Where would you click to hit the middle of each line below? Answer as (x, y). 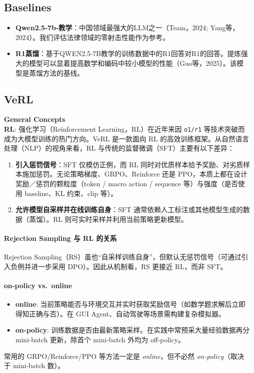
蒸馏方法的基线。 (56, 72)
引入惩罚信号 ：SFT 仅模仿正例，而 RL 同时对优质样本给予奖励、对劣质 (129, 164)
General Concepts (35, 119)
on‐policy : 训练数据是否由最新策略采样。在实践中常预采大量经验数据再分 (132, 330)
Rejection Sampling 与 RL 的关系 (60, 238)
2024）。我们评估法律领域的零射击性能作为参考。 (92, 37)
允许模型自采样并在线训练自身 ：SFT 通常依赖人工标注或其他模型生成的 (129, 209)
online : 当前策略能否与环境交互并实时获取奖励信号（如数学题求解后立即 (130, 304)
